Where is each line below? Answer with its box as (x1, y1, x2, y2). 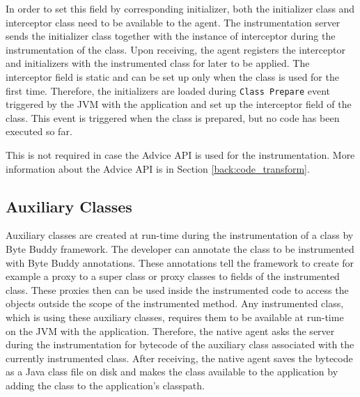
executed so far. (6, 124, 72, 139)
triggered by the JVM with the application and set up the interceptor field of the (6, 97, 352, 111)
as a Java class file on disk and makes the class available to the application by (6, 364, 338, 379)
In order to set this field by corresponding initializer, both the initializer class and (6, 1, 355, 15)
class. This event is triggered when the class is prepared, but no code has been (6, 110, 340, 125)
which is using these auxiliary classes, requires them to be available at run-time (6, 309, 344, 324)
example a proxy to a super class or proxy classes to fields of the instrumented (6, 269, 340, 283)
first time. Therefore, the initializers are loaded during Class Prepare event (6, 83, 331, 98)
